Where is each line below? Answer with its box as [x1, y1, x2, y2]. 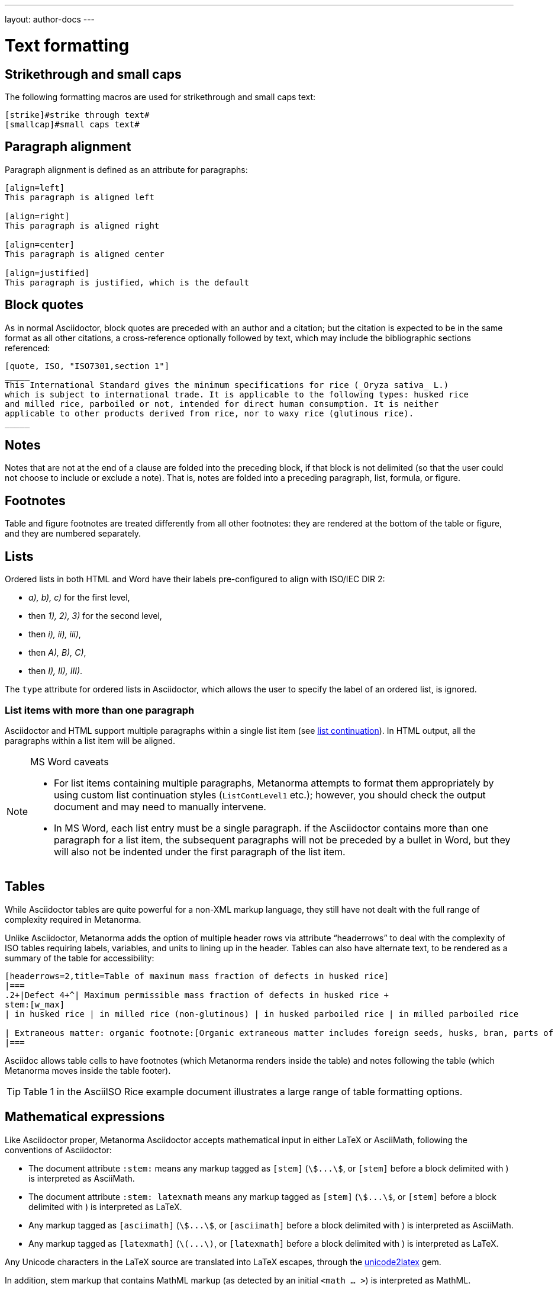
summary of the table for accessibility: [5, 952, 154, 963]
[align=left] [5, 182, 65, 192]
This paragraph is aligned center [5, 249, 165, 259]
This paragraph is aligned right [5, 220, 160, 230]
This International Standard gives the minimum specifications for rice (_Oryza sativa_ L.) [5, 380, 449, 390]
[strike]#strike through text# [5, 110, 150, 120]
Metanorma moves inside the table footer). [5, 1065, 171, 1076]
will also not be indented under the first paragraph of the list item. [54, 845, 346, 858]
